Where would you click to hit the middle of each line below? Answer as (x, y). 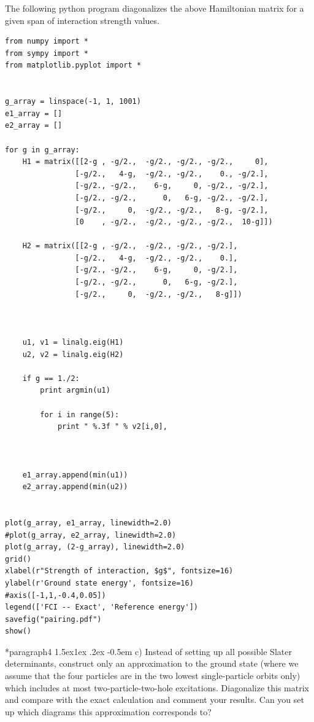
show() (18, 631)
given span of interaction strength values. (82, 20)
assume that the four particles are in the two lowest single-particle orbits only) (153, 676)
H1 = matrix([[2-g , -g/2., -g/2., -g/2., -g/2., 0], (145, 162)
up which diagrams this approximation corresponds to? (108, 711)
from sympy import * (47, 53)
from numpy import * (47, 41)
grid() (18, 559)
